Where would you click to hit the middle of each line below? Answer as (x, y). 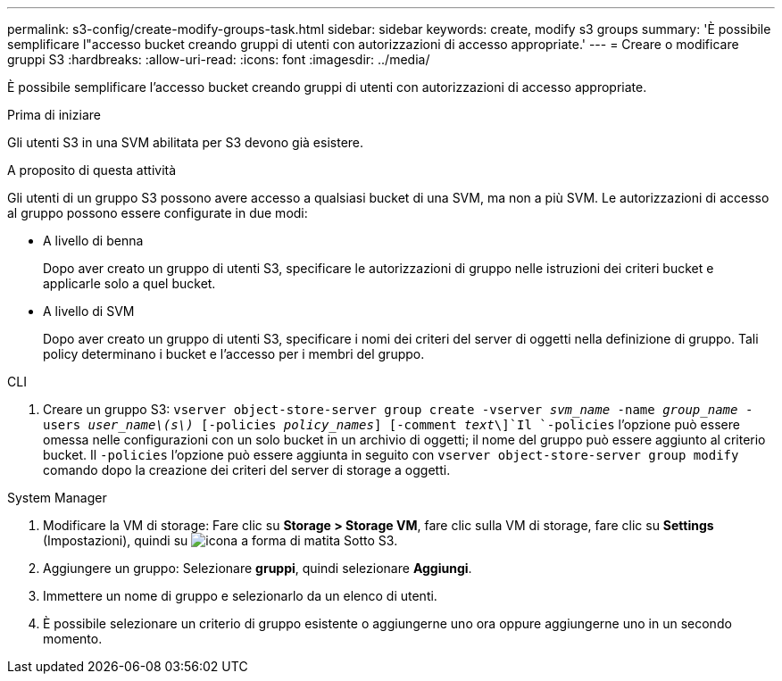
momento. (73, 639)
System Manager (57, 498)
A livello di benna (93, 241)
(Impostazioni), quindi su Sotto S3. (220, 540)
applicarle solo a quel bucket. (129, 283)
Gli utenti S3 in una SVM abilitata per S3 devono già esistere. (186, 142)
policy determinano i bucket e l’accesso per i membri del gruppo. (234, 354)
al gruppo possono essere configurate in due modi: (158, 213)
